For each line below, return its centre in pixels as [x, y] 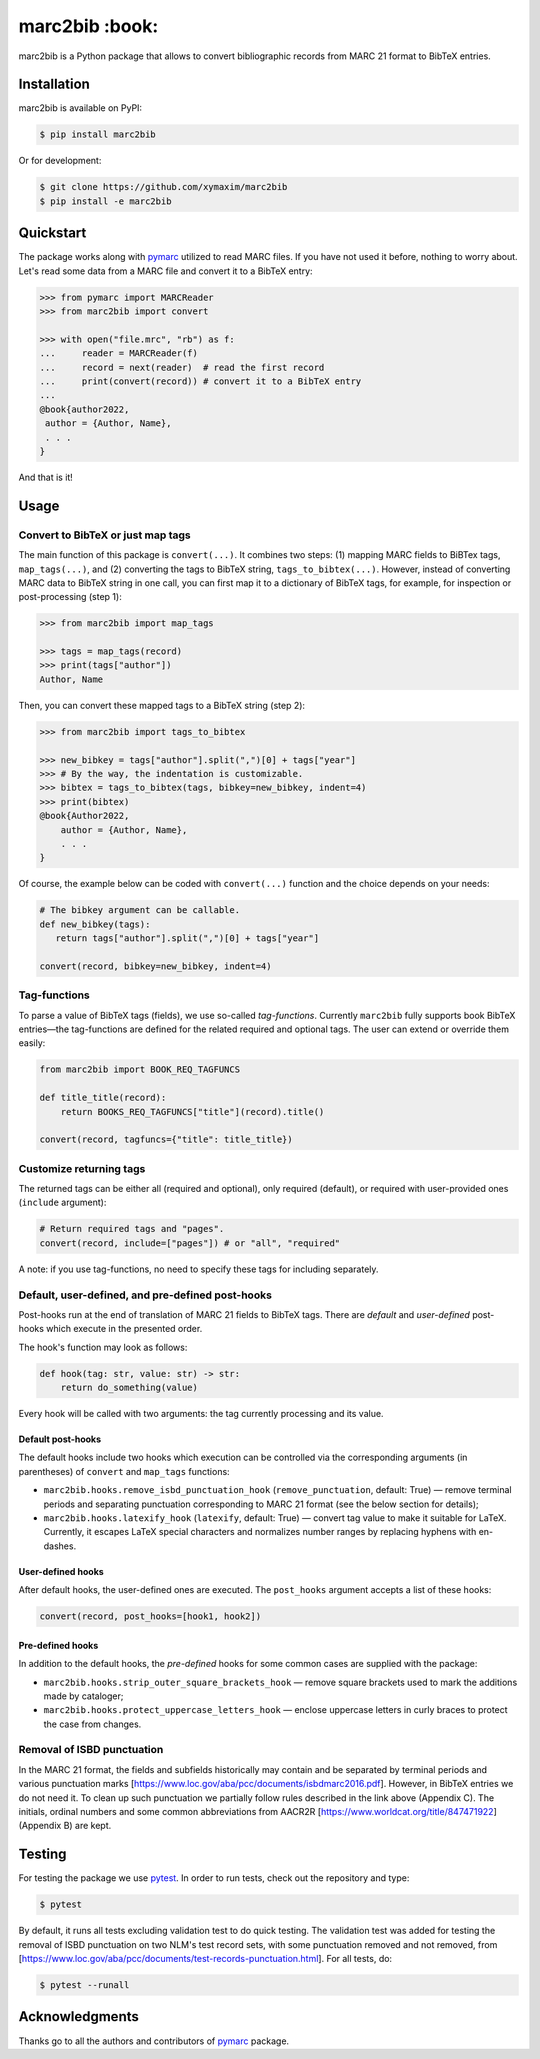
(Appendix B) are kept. [65, 1826]
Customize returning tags [82, 1168]
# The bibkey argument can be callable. [139, 910]
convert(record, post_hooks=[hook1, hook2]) [150, 1616]
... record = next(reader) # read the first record [182, 367]
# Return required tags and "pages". [132, 1229]
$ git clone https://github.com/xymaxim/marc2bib [163, 187]
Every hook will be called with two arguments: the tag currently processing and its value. [201, 1414]
